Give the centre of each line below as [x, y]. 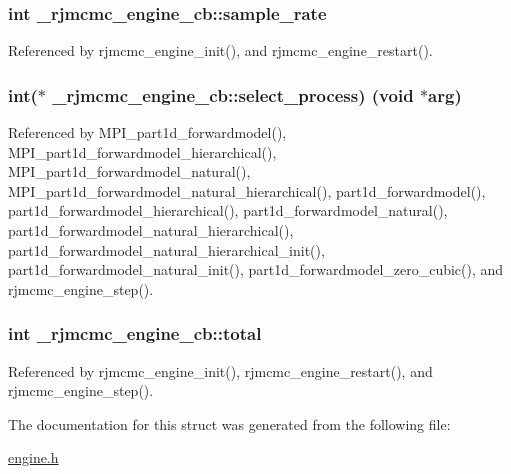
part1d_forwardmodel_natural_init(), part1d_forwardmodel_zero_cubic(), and [256, 269]
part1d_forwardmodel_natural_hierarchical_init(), [166, 249]
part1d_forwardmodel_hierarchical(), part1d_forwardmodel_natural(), [228, 210]
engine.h [33, 457]
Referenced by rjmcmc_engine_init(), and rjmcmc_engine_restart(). [220, 50]
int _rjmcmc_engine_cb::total [135, 333]
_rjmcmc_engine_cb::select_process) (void [233, 94]
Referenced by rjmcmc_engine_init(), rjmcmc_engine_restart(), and [220, 370]
